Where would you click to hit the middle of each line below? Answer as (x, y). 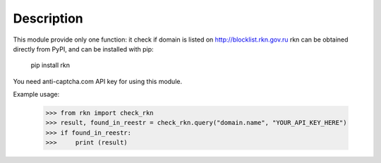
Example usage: (36, 95)
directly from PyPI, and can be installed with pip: (84, 49)
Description (48, 18)
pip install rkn (50, 65)
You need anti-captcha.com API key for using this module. (98, 81)
